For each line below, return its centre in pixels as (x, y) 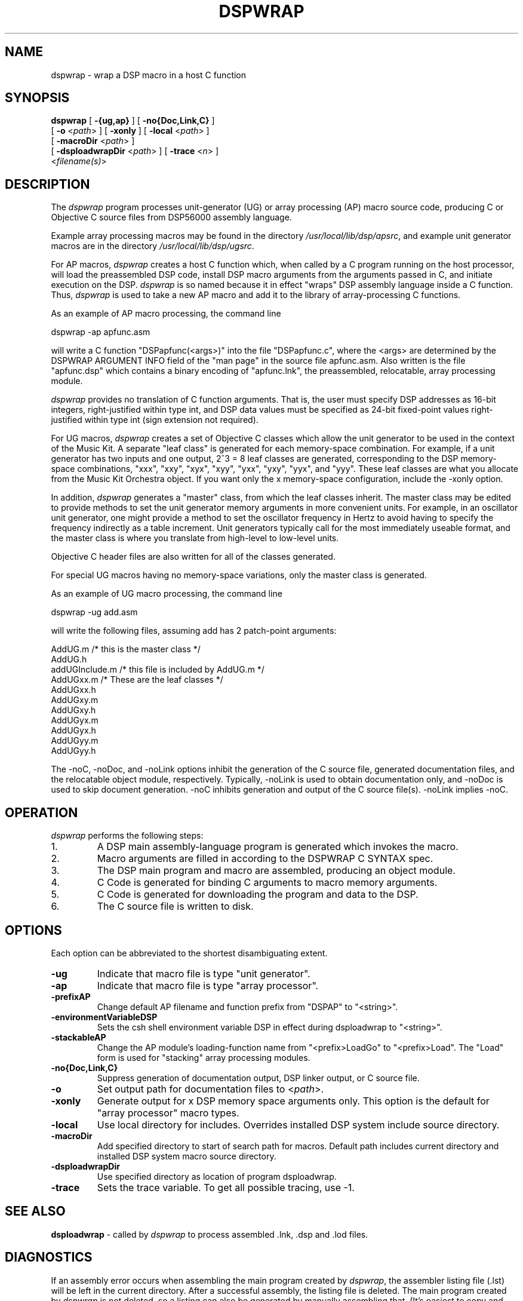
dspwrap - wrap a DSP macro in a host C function (149, 75)
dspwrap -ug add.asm (94, 612)
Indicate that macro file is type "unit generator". (204, 973)
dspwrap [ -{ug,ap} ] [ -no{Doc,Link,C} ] (133, 121)
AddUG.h (69, 659)
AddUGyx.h (73, 731)
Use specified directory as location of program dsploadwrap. (217, 1176)
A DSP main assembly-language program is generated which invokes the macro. (278, 847)
